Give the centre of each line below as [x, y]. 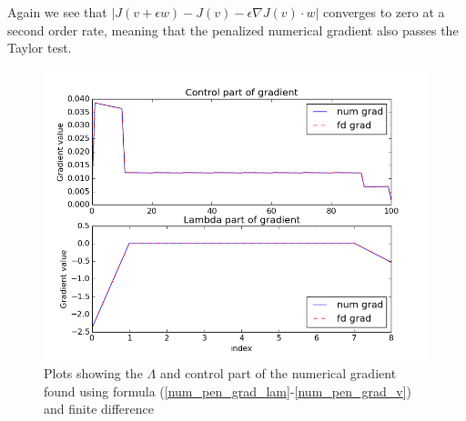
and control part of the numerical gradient [278, 373]
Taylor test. [40, 48]
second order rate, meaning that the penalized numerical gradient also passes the [233, 30]
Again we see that [57, 12]
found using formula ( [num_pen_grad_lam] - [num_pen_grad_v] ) [228, 391]
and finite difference [99, 409]
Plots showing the [93, 373]
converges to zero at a [384, 12]
